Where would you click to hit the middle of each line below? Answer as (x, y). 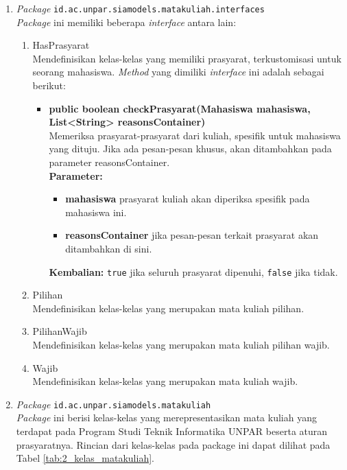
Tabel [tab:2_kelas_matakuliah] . (85, 458)
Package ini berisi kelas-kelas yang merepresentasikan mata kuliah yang (166, 418)
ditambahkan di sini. (109, 248)
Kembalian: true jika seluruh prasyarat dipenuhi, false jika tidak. (193, 271)
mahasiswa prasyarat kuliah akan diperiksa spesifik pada (188, 199)
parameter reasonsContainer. (109, 162)
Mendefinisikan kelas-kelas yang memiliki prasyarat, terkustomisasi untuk (187, 58)
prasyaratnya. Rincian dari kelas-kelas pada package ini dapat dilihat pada (173, 444)
